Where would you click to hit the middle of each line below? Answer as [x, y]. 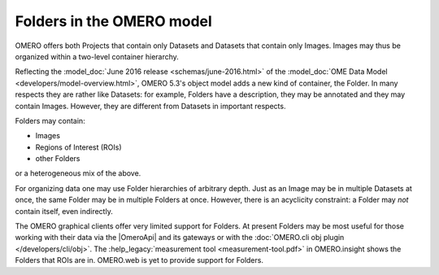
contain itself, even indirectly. [64, 211]
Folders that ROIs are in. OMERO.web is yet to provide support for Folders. [139, 260]
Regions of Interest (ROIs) [78, 147]
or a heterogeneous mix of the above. [78, 173]
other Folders [58, 159]
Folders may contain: [50, 120]
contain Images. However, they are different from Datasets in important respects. [150, 106]
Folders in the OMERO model [114, 21]
